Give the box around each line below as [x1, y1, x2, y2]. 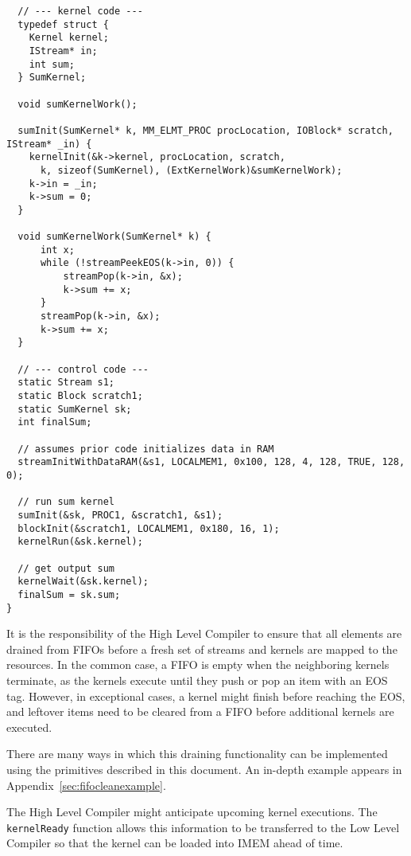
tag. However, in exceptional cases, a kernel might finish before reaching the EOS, [6, 687, 405, 704]
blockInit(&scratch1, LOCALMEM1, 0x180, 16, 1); [17, 522, 280, 534]
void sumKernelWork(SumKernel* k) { [17, 231, 211, 243]
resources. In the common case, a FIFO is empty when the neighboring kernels [6, 656, 390, 673]
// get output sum [17, 562, 115, 574]
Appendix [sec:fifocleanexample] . [6, 776, 166, 793]
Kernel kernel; [29, 32, 109, 44]
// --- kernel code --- [17, 6, 143, 17]
